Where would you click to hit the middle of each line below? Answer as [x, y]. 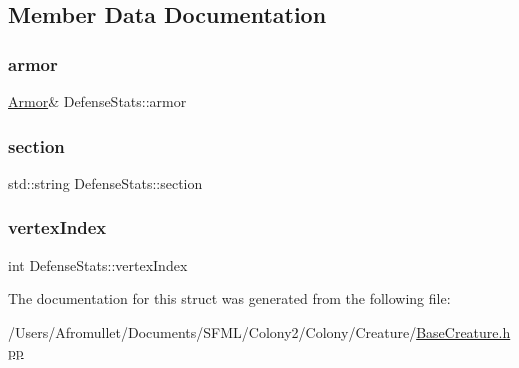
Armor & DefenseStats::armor [97, 101]
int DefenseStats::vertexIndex [98, 264]
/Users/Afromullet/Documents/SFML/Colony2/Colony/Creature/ [212, 331]
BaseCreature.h [463, 331]
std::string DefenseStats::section [105, 182]
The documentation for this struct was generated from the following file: [229, 298]
